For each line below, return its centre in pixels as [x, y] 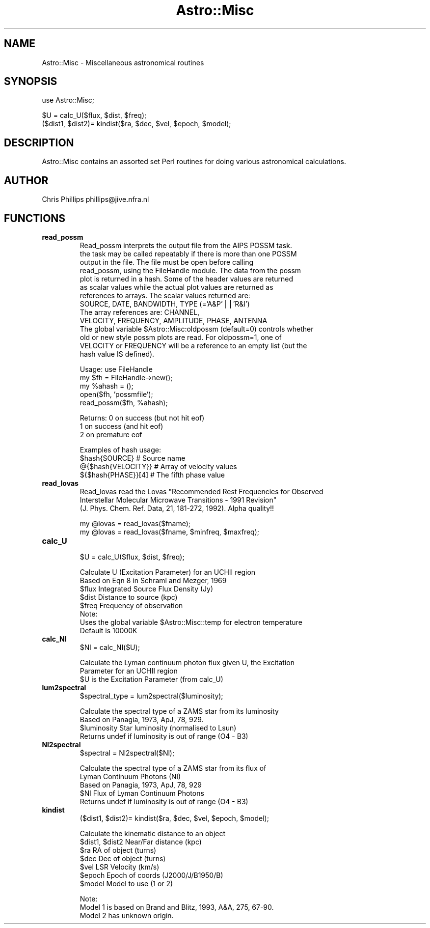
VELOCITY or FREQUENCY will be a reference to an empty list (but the [193, 345]
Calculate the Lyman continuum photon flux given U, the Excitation [187, 662]
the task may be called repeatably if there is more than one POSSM [188, 253]
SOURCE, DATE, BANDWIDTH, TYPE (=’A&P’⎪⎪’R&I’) [165, 304]
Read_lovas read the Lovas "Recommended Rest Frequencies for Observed [202, 491]
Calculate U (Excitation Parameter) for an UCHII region [168, 572]
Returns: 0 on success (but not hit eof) [142, 418]
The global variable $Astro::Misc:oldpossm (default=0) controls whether [197, 329]
